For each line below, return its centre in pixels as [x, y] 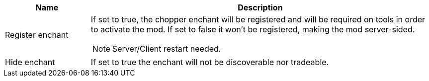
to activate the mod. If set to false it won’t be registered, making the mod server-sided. [253, 29]
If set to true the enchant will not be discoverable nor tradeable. [210, 62]
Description [260, 7]
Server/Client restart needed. [167, 49]
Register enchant [37, 35]
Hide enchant [30, 62]
